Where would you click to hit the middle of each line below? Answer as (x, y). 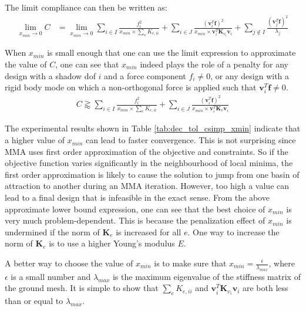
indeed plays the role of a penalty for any (214, 64)
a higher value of (35, 140)
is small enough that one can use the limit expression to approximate (172, 53)
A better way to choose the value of (69, 263)
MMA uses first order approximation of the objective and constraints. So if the (147, 151)
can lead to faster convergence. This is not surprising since (191, 140)
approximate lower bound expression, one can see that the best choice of (135, 209)
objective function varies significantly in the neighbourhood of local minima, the (149, 163)
